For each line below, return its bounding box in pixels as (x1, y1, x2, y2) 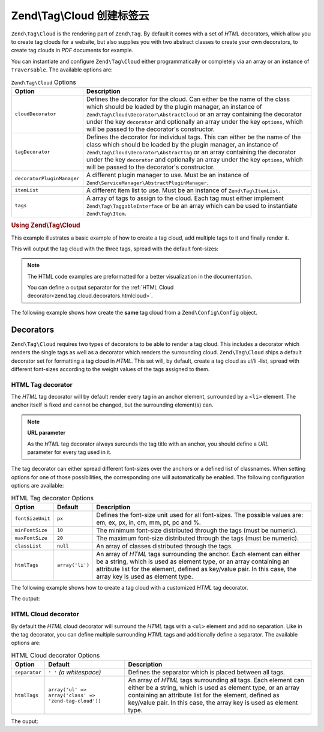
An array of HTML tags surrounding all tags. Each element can (128, 676, 304, 685)
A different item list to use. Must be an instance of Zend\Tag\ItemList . (86, 186, 281, 195)
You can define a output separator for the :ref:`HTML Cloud (27, 284, 174, 291)
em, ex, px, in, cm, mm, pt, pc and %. (96, 518, 201, 527)
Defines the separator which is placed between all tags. (128, 668, 285, 677)
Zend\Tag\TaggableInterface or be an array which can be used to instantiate (86, 201, 298, 210)
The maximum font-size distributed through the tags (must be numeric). (96, 534, 299, 542)
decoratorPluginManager (14, 175, 80, 182)
